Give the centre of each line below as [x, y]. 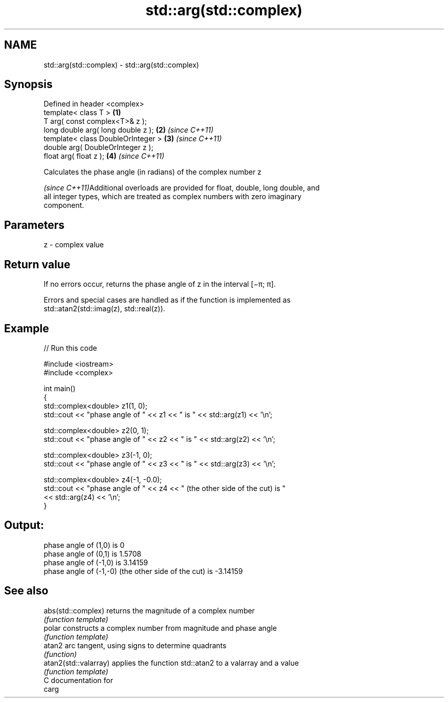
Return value [37, 264]
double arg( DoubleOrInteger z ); [98, 147]
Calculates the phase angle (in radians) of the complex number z [153, 172]
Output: [24, 525]
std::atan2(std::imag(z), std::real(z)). [104, 309]
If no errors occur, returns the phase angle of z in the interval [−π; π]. [160, 284]
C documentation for [79, 680]
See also [26, 591]
